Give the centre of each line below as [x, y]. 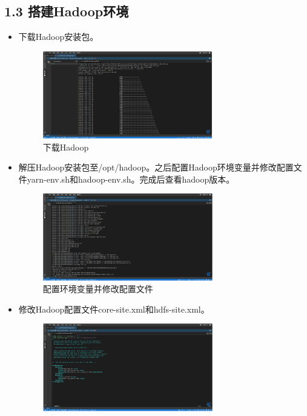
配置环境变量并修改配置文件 [98, 289]
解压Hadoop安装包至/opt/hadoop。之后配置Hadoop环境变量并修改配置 [156, 167]
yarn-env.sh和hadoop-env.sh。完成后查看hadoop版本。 [131, 179]
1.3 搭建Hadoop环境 [67, 11]
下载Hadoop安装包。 [58, 37]
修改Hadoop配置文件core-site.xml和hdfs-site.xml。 [114, 309]
